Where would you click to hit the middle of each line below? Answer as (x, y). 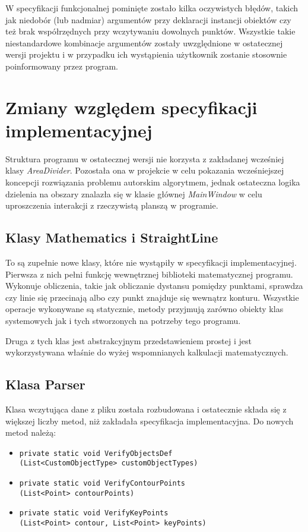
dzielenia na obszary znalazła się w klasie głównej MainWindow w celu (134, 193)
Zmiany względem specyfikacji (131, 107)
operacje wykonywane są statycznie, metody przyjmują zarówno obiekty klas (145, 309)
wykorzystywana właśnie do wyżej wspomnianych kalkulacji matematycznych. (147, 352)
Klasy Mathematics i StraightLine (112, 237)
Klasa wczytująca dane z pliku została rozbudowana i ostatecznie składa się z (146, 409)
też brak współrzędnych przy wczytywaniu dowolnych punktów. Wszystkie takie (150, 31)
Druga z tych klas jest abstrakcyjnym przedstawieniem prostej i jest (128, 340)
